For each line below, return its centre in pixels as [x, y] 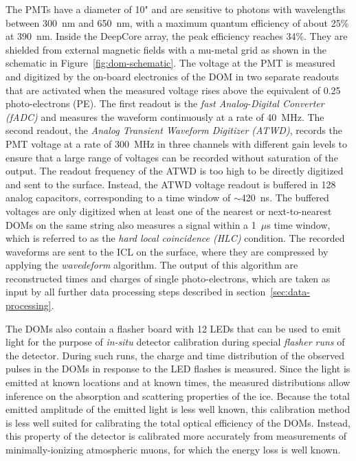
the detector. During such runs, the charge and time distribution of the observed [175, 355]
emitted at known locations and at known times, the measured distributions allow [178, 382]
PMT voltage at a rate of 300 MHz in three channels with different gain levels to [177, 143]
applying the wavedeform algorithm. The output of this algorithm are [152, 265]
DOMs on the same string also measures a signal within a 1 [131, 224]
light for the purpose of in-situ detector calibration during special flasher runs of [175, 342]
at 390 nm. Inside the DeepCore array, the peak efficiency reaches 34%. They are [177, 36]
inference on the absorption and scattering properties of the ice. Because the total [178, 395]
